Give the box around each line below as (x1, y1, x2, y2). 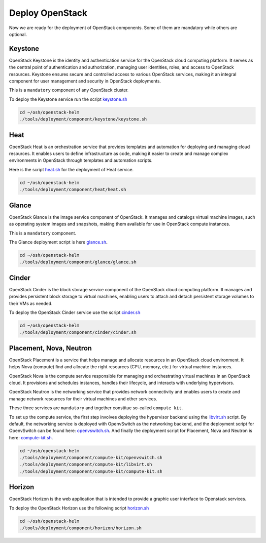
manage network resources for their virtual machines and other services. (9, 395, 158, 402)
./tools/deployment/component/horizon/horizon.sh (19, 525, 142, 531)
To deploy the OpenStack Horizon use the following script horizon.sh (9, 505, 149, 511)
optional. (9, 31, 27, 37)
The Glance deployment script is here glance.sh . (9, 239, 108, 245)
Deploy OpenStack (9, 7, 88, 18)
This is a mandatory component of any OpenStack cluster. (9, 87, 129, 93)
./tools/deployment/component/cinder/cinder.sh (19, 330, 136, 335)
